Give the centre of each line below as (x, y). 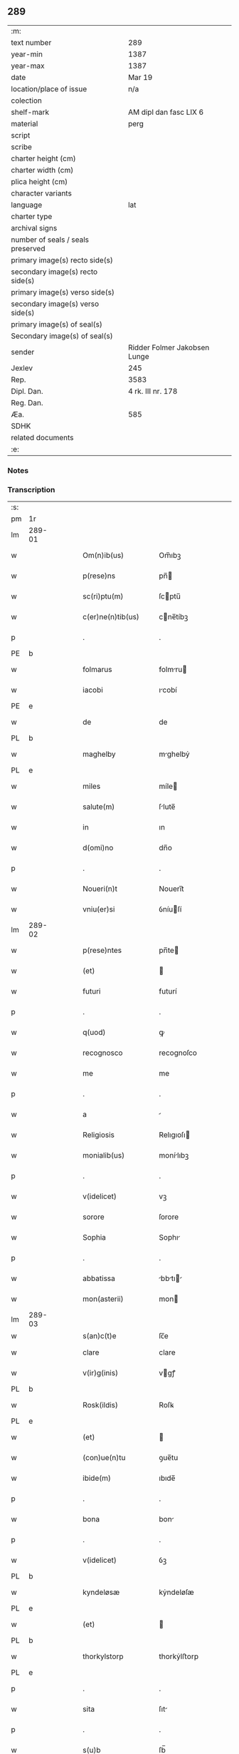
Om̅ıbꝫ (170, 556)
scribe (21, 147)
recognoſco (178, 1053)
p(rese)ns (99, 576)
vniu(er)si (99, 909)
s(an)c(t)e (100, 1336)
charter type (32, 216)
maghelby (99, 754)
